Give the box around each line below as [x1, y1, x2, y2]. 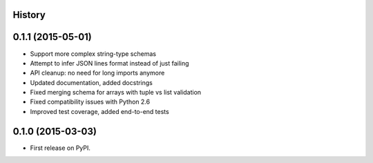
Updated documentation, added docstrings [30, 78, 153, 86]
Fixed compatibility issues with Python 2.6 [30, 97, 151, 106]
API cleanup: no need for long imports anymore [30, 69, 165, 77]
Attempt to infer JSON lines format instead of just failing [30, 59, 189, 67]
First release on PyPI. [30, 144, 91, 152]
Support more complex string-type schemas [30, 49, 157, 58]
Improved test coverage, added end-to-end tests [30, 107, 169, 115]
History [12, 9, 46, 21]
